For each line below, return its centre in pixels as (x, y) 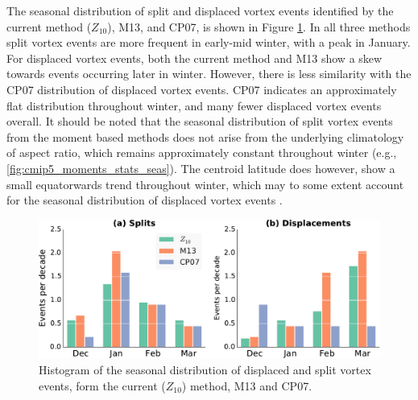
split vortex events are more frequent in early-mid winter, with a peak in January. (209, 42)
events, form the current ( (102, 385)
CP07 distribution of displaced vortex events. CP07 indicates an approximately (202, 89)
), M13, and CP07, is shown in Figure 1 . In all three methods (259, 26)
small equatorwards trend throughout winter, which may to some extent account (205, 184)
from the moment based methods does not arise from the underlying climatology (205, 136)
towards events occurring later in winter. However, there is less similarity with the (209, 74)
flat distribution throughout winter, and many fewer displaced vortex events (194, 105)
